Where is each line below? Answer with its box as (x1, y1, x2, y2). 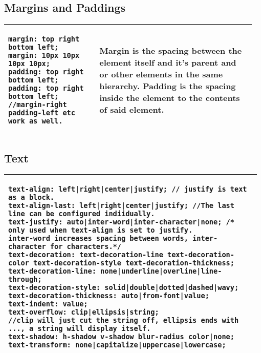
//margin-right (8, 100, 67, 109)
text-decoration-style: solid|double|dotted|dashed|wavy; (8, 283, 239, 292)
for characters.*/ (50, 242, 121, 251)
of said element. (99, 103, 164, 116)
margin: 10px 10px (8, 51, 80, 60)
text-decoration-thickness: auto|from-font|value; (8, 292, 209, 300)
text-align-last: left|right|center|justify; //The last (8, 201, 234, 210)
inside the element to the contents (99, 92, 240, 104)
